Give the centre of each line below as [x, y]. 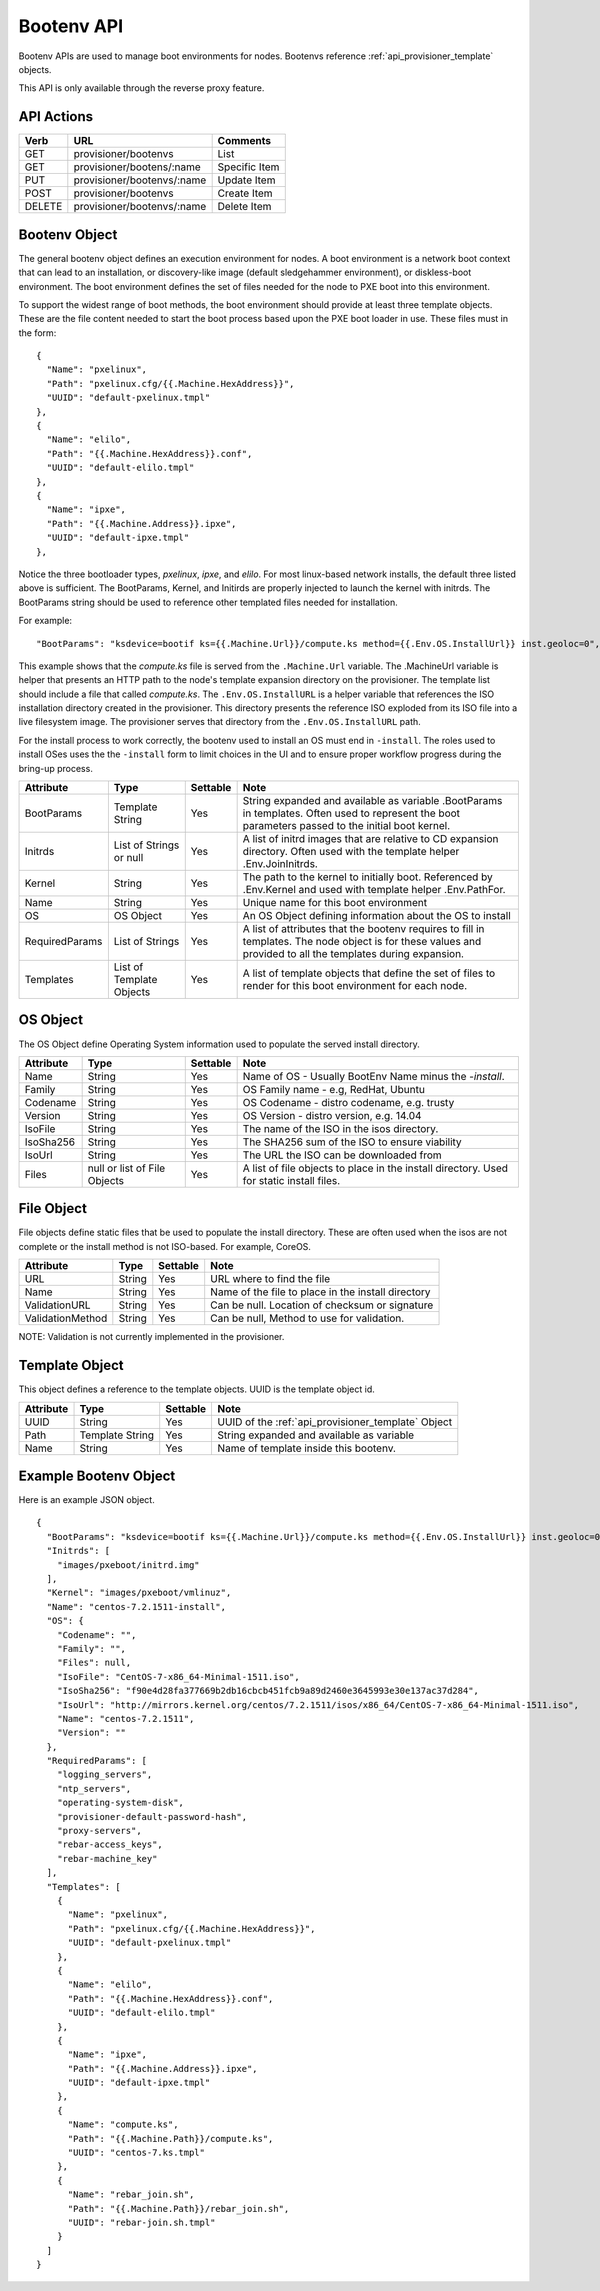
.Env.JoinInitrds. [280, 864]
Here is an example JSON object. [86, 1500]
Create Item [245, 193]
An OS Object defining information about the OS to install [377, 916]
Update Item [246, 180]
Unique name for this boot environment [335, 903]
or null [128, 858]
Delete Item [244, 207]
